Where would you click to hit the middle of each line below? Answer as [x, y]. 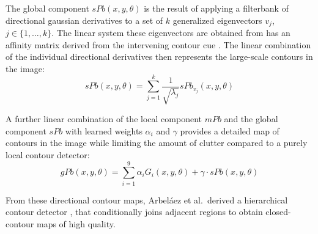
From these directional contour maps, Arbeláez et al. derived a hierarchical [147, 199]
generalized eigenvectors [217, 20]
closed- [278, 212]
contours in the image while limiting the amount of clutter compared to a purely [157, 143]
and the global [251, 119]
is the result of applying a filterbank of [216, 8]
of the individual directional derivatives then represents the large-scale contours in [159, 57]
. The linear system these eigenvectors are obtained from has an [171, 33]
